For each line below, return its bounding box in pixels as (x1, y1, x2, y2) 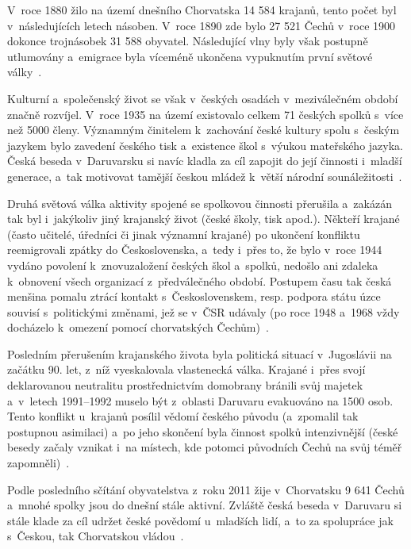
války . (7, 63, 42, 80)
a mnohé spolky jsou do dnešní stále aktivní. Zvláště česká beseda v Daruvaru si (7, 497, 402, 513)
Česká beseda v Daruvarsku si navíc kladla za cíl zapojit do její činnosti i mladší (7, 152, 402, 169)
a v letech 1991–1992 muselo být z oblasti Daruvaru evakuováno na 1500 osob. (7, 392, 394, 409)
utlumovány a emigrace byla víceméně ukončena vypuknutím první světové (7, 48, 373, 64)
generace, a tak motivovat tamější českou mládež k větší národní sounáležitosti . (7, 167, 402, 184)
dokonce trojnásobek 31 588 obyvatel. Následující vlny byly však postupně (7, 33, 368, 49)
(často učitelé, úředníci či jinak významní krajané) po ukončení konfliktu (7, 225, 360, 242)
